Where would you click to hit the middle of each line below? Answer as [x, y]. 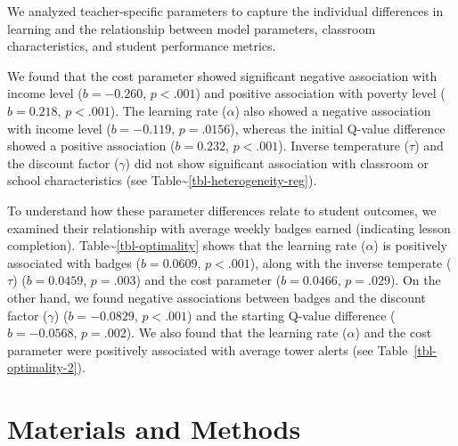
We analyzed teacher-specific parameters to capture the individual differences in [225, 11]
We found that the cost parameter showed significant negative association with [222, 75]
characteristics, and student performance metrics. [142, 46]
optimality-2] [42, 367]
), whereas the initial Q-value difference [338, 128]
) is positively [410, 245]
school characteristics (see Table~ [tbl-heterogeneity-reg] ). [162, 180]
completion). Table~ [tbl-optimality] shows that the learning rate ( [187, 245]
